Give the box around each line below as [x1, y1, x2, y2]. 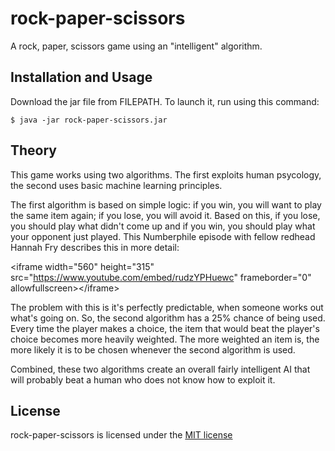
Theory [10, 142, 58, 159]
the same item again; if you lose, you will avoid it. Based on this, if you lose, [10, 209, 321, 221]
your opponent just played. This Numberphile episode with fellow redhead [10, 230, 316, 242]
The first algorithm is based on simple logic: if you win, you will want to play [10, 198, 322, 211]
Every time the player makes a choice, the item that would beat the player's [10, 322, 320, 334]
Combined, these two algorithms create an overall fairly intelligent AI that [10, 363, 311, 375]
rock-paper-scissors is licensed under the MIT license [10, 429, 233, 441]
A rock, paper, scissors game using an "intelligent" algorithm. [10, 40, 263, 52]
